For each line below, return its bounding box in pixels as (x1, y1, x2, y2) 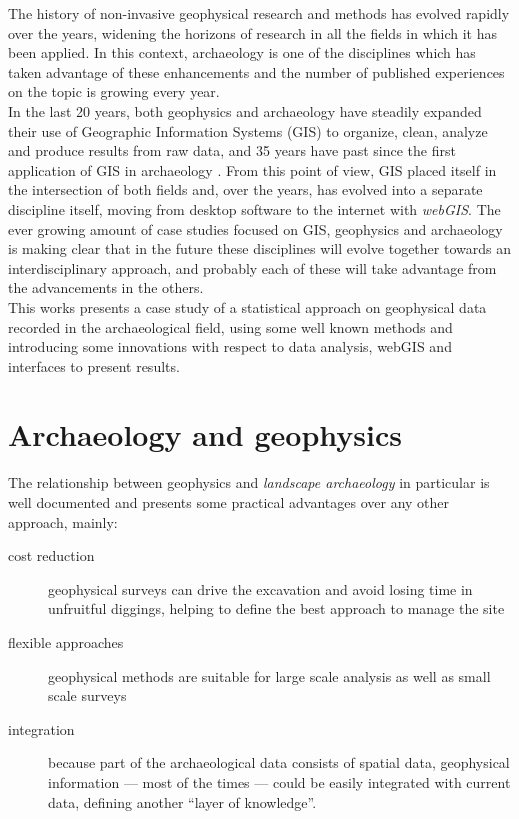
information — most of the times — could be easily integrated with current (48, 771, 511, 792)
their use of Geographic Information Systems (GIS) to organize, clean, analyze (8, 120, 488, 141)
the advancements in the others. (8, 277, 204, 298)
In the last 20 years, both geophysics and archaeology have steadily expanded (8, 100, 482, 121)
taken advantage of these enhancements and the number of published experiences (8, 61, 505, 82)
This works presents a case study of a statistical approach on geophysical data (8, 296, 487, 317)
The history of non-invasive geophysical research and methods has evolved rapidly (8, 3, 510, 23)
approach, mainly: (8, 511, 118, 532)
